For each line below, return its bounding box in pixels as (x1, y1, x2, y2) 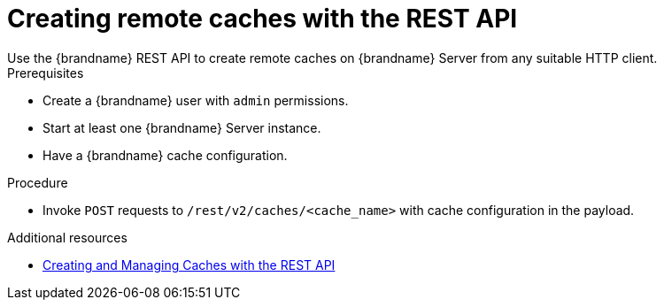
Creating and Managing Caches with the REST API (42, 257, 336, 272)
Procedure (7, 174, 68, 190)
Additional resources (7, 229, 127, 245)
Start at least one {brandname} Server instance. (42, 119, 321, 135)
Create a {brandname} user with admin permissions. (42, 92, 349, 108)
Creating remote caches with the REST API (7, 4, 518, 34)
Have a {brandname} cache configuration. (42, 147, 288, 163)
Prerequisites (7, 65, 84, 81)
